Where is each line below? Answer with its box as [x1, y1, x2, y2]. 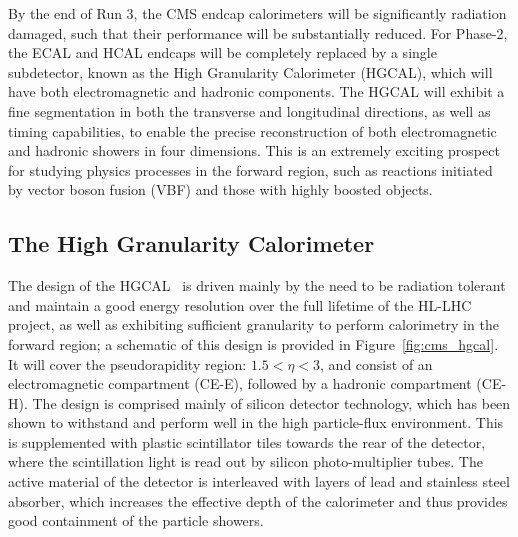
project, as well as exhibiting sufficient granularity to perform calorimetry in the [8, 314, 499, 335]
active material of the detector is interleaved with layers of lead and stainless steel [8, 471, 510, 492]
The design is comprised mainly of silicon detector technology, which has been [32, 392, 511, 413]
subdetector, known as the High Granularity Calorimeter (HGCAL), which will [8, 61, 493, 82]
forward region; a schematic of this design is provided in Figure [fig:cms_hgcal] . [8, 333, 499, 354]
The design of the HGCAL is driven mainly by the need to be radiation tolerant [8, 275, 506, 296]
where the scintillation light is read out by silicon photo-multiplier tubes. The [8, 451, 483, 472]
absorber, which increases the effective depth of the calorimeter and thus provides [8, 490, 508, 511]
